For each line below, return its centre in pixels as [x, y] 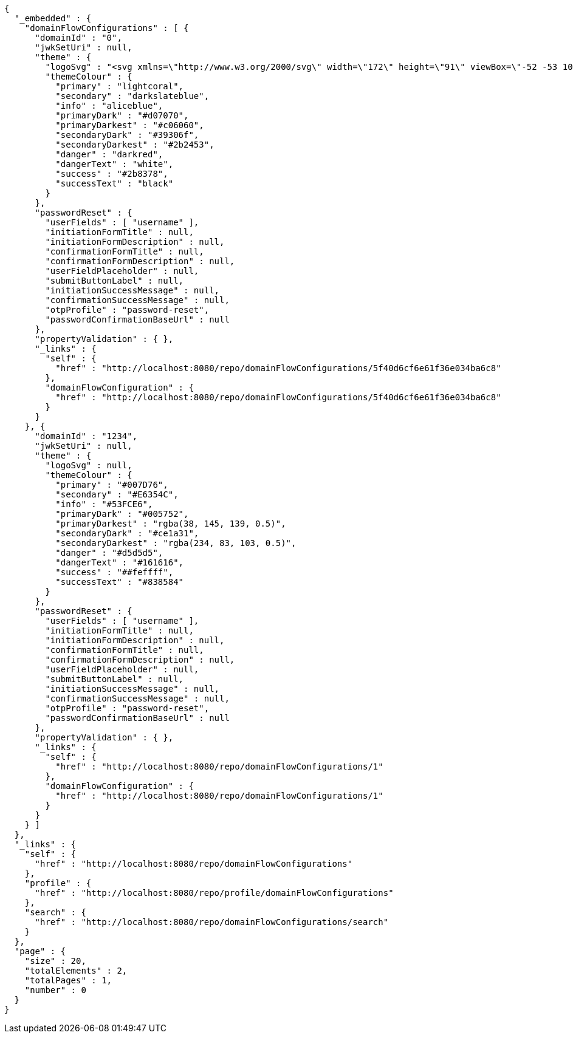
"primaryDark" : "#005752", [122, 514]
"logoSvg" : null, [89, 465]
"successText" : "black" [115, 183]
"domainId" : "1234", [86, 436]
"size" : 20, [55, 961]
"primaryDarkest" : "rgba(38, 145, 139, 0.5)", [171, 524]
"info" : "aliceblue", [109, 106]
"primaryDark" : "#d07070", [122, 115]
